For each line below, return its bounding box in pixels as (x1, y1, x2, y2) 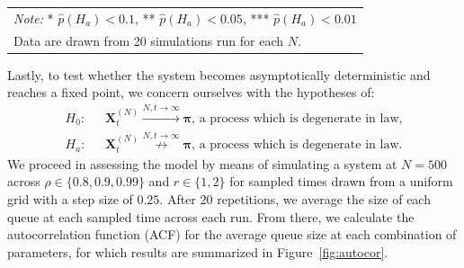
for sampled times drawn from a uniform (229, 172, 453, 191)
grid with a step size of (7, 189, 133, 208)
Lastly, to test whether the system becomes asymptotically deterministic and (7, 65, 431, 84)
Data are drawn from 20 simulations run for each (13, 31, 283, 49)
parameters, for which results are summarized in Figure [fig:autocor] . (7, 242, 388, 261)
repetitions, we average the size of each (217, 189, 431, 208)
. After (159, 189, 196, 208)
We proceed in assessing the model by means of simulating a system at (7, 154, 397, 173)
